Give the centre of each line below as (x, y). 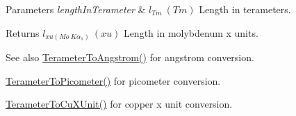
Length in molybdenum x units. (191, 32)
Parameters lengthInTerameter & (76, 9)
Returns (23, 32)
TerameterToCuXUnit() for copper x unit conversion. (119, 104)
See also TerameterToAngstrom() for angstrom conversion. (130, 57)
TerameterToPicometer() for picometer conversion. (113, 80)
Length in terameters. (245, 9)
